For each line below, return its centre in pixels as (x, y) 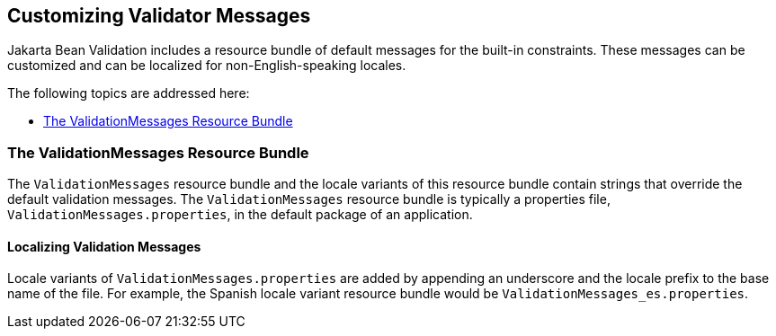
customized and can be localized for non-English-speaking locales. (207, 66)
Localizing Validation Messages (104, 246)
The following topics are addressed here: (129, 93)
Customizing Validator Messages (159, 16)
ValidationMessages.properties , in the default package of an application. (240, 215)
